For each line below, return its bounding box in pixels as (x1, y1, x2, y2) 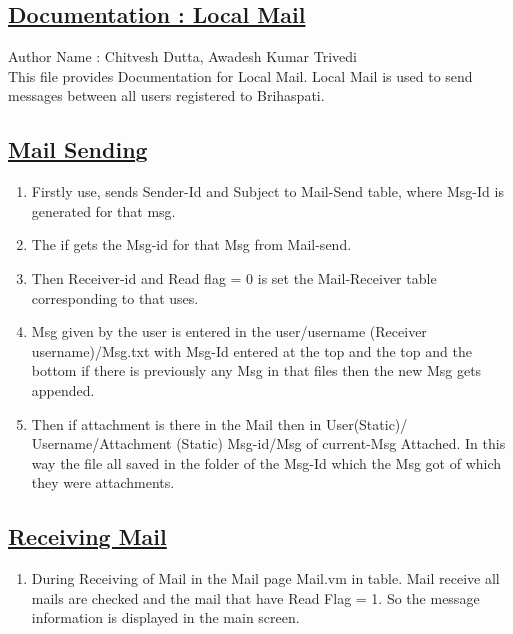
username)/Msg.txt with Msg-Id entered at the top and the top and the (31, 340, 472, 361)
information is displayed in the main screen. (31, 607, 300, 628)
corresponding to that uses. (31, 287, 199, 308)
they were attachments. (31, 472, 175, 493)
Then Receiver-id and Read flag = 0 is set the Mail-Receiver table (31, 267, 437, 288)
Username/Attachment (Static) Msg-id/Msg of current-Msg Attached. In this (31, 433, 506, 454)
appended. (31, 379, 95, 400)
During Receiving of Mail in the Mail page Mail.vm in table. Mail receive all (31, 568, 500, 589)
